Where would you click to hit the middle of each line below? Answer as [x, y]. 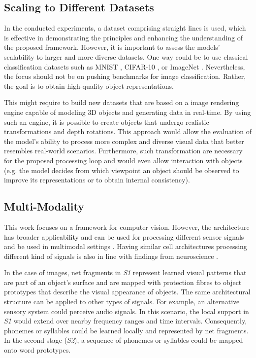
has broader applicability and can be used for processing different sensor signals [124, 236]
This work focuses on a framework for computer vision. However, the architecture [127, 227]
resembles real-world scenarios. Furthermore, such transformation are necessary [123, 151]
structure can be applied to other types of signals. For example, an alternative [122, 302]
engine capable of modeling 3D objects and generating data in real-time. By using [128, 112]
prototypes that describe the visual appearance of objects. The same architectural [127, 292]
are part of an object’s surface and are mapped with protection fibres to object [123, 282]
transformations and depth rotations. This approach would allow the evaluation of [128, 131]
